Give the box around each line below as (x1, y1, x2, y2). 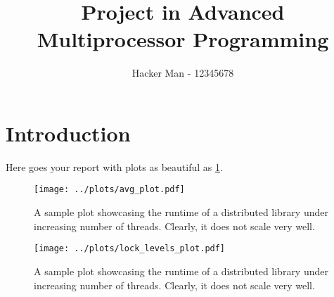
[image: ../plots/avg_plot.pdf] (34, 184, 185, 195)
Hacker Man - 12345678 (131, 65, 234, 80)
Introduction (6, 118, 131, 147)
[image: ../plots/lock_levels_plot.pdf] (34, 244, 226, 254)
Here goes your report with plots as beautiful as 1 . (6, 159, 223, 174)
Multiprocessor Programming (37, 25, 329, 53)
